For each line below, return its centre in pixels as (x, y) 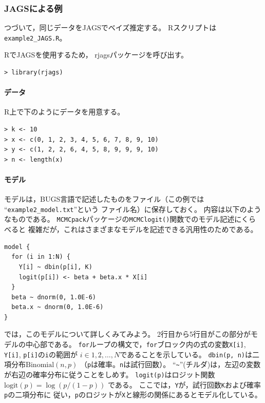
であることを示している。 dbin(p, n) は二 (190, 354)
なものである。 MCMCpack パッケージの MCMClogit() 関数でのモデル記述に (123, 219)
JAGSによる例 (33, 8)
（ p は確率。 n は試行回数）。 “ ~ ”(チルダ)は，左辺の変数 (170, 364)
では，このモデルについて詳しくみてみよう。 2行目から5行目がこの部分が (127, 334)
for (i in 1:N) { (41, 257)
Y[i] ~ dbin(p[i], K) (55, 267)
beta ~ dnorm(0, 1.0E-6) (54, 297)
